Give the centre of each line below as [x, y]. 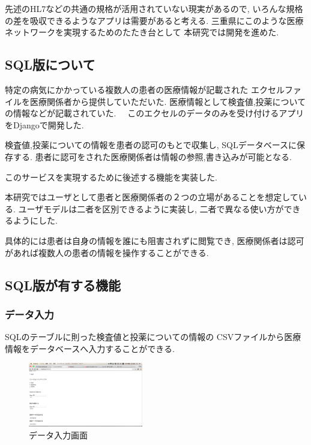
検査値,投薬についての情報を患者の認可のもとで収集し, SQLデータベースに [151, 145]
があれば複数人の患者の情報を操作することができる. [107, 252]
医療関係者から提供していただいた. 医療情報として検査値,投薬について [168, 101]
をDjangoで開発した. [44, 124]
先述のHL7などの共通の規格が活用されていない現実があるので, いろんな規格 [154, 8]
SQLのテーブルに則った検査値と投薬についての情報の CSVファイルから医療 [153, 337]
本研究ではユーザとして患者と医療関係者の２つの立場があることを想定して [152, 197]
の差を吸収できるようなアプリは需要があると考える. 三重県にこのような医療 [154, 20]
